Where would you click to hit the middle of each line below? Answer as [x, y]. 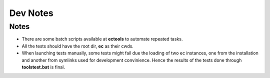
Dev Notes [31, 13]
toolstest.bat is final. [43, 67]
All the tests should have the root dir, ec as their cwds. [77, 46]
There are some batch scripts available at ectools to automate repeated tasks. [102, 39]
